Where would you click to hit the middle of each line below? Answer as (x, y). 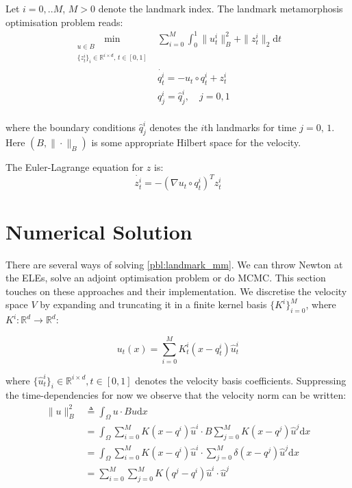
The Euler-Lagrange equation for (75, 167)
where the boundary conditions (71, 127)
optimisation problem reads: (64, 22)
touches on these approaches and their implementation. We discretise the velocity (176, 291)
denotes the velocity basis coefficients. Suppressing (241, 380)
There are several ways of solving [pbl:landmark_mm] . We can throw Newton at (174, 264)
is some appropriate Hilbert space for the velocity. (196, 142)
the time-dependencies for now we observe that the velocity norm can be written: (176, 395)
